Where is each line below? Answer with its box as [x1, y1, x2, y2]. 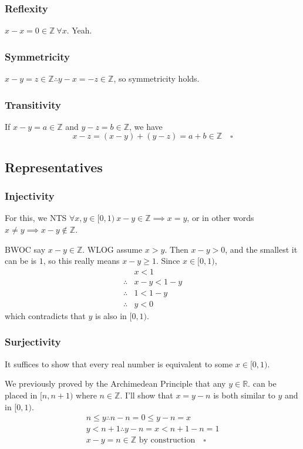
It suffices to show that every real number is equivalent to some [5, 357, 233, 370]
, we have [129, 120, 163, 132]
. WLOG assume [82, 243, 143, 255]
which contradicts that [5, 309, 86, 321]
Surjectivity [5, 334, 61, 349]
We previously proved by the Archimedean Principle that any [5, 377, 226, 390]
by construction [139, 436, 196, 445]
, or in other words [187, 212, 254, 224]
